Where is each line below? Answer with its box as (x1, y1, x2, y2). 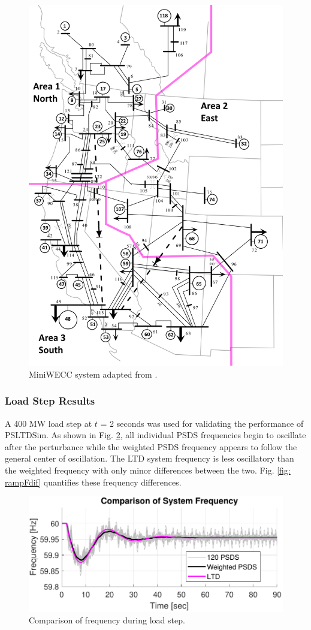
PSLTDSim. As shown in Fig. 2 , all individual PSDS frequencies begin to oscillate (5, 429, 306, 441)
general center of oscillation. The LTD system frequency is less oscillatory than (5, 452, 294, 465)
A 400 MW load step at (5, 417, 92, 429)
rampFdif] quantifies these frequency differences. (5, 475, 182, 488)
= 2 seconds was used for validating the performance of (100, 417, 304, 429)
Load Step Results (5, 393, 95, 408)
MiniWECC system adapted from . (29, 367, 158, 380)
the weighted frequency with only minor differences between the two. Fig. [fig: (5, 463, 291, 476)
